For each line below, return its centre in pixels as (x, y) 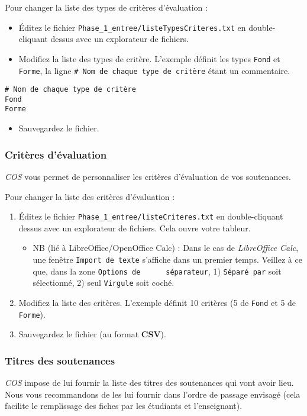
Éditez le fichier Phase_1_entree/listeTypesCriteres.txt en (132, 27)
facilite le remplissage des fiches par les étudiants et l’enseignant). (124, 406)
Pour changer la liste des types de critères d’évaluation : (106, 7)
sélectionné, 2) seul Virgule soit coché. (104, 283)
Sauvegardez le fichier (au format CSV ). (92, 334)
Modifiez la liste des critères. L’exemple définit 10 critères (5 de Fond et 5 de (157, 302)
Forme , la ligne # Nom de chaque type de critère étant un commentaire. (154, 70)
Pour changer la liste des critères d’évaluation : (90, 196)
